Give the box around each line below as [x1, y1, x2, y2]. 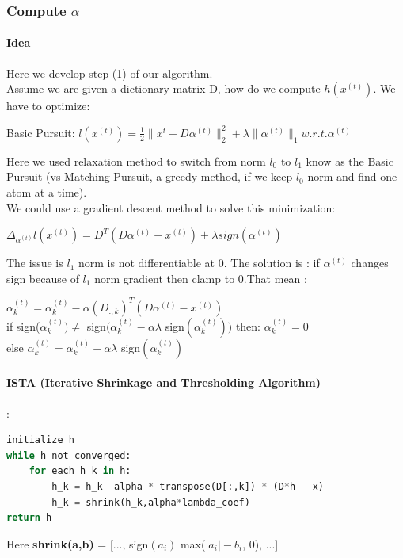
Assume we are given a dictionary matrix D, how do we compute [6, 80, 321, 97]
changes [351, 254, 389, 271]
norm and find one [307, 168, 397, 185]
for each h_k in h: [29, 465, 131, 477]
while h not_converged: [6, 449, 131, 461]
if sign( [6, 317, 40, 334]
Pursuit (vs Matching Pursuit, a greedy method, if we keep [6, 168, 293, 185]
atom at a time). [6, 184, 87, 201]
